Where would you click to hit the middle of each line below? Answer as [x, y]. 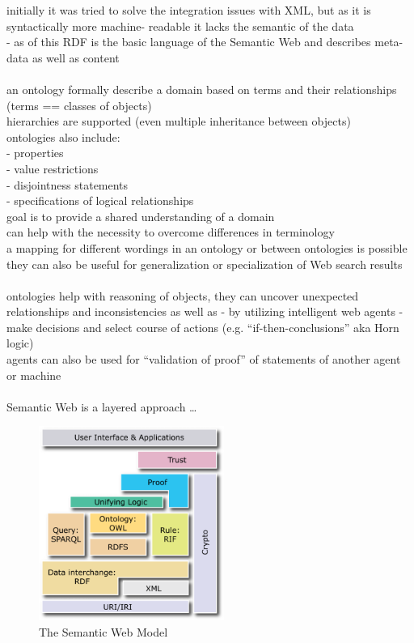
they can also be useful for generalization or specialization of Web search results [205, 264]
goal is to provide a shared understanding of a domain [141, 216]
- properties [35, 153]
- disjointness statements [68, 184]
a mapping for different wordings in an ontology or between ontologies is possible [207, 247]
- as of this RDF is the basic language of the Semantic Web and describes [189, 42]
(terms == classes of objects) [79, 105]
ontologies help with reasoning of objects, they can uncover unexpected [183, 295]
